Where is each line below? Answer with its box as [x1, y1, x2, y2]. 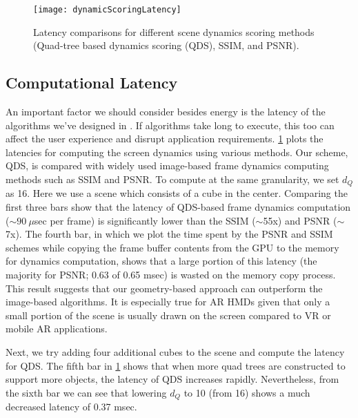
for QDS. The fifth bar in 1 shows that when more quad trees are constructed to [6, 358, 346, 372]
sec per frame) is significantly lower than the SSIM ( [34, 213, 256, 227]
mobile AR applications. [6, 321, 108, 336]
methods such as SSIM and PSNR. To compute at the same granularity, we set [6, 172, 339, 187]
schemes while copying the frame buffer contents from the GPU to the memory [6, 240, 339, 254]
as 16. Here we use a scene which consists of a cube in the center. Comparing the [6, 186, 348, 200]
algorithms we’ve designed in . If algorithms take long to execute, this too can [6, 117, 335, 132]
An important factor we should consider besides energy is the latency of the [6, 104, 326, 119]
